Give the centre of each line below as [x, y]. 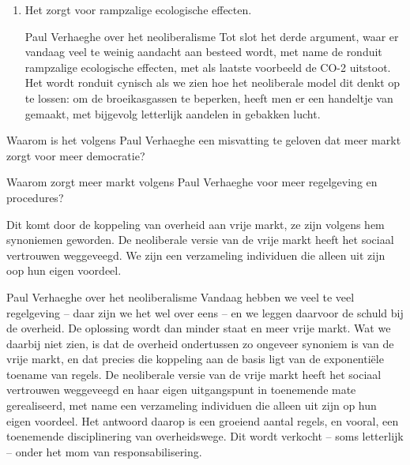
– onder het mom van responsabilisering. [104, 451]
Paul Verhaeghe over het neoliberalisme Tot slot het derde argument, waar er [212, 36]
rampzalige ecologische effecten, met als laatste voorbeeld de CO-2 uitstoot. [208, 67]
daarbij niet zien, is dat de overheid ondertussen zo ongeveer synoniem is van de [200, 343]
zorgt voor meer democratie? [76, 155]
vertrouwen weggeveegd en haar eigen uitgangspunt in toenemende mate [181, 390]
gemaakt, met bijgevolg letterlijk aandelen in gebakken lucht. [173, 113]
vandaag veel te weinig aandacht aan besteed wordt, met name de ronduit [203, 52]
